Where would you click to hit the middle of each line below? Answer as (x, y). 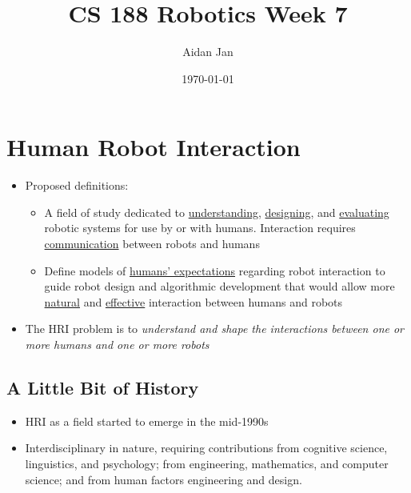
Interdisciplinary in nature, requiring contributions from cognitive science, (206, 448)
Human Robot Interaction (154, 147)
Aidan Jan (208, 52)
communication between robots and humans (152, 244)
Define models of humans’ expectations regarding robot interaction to (215, 270)
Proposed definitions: (77, 185)
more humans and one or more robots (117, 344)
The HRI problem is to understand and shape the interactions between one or (215, 329)
